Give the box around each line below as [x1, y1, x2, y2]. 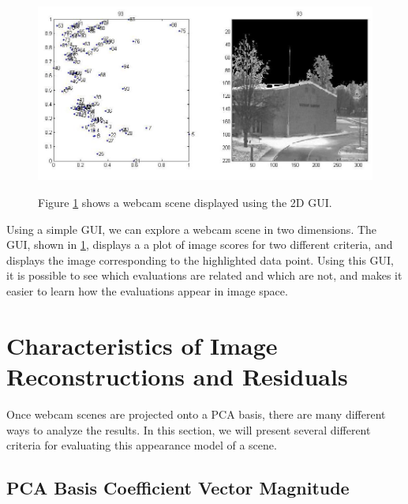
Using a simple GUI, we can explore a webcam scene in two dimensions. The [6, 220, 377, 237]
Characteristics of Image [6, 329, 278, 361]
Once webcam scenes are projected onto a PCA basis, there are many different [6, 405, 386, 422]
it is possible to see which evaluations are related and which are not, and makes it [6, 267, 402, 284]
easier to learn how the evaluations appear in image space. [6, 283, 288, 299]
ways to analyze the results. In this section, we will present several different [6, 421, 371, 438]
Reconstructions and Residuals [6, 359, 348, 392]
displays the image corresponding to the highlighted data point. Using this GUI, [6, 251, 394, 268]
